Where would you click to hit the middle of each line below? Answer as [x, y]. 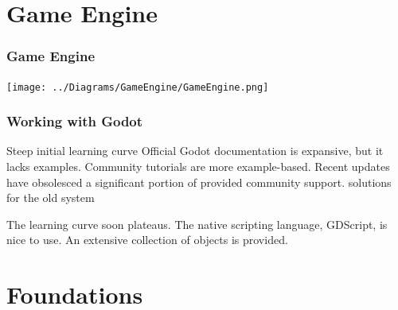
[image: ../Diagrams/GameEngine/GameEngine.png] [138, 87]
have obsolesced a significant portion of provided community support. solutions [199, 182]
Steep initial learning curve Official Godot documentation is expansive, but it [195, 151]
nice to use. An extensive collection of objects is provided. [147, 240]
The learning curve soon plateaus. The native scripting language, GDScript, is [197, 224]
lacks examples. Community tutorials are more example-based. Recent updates [198, 167]
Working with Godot [75, 121]
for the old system [51, 198]
